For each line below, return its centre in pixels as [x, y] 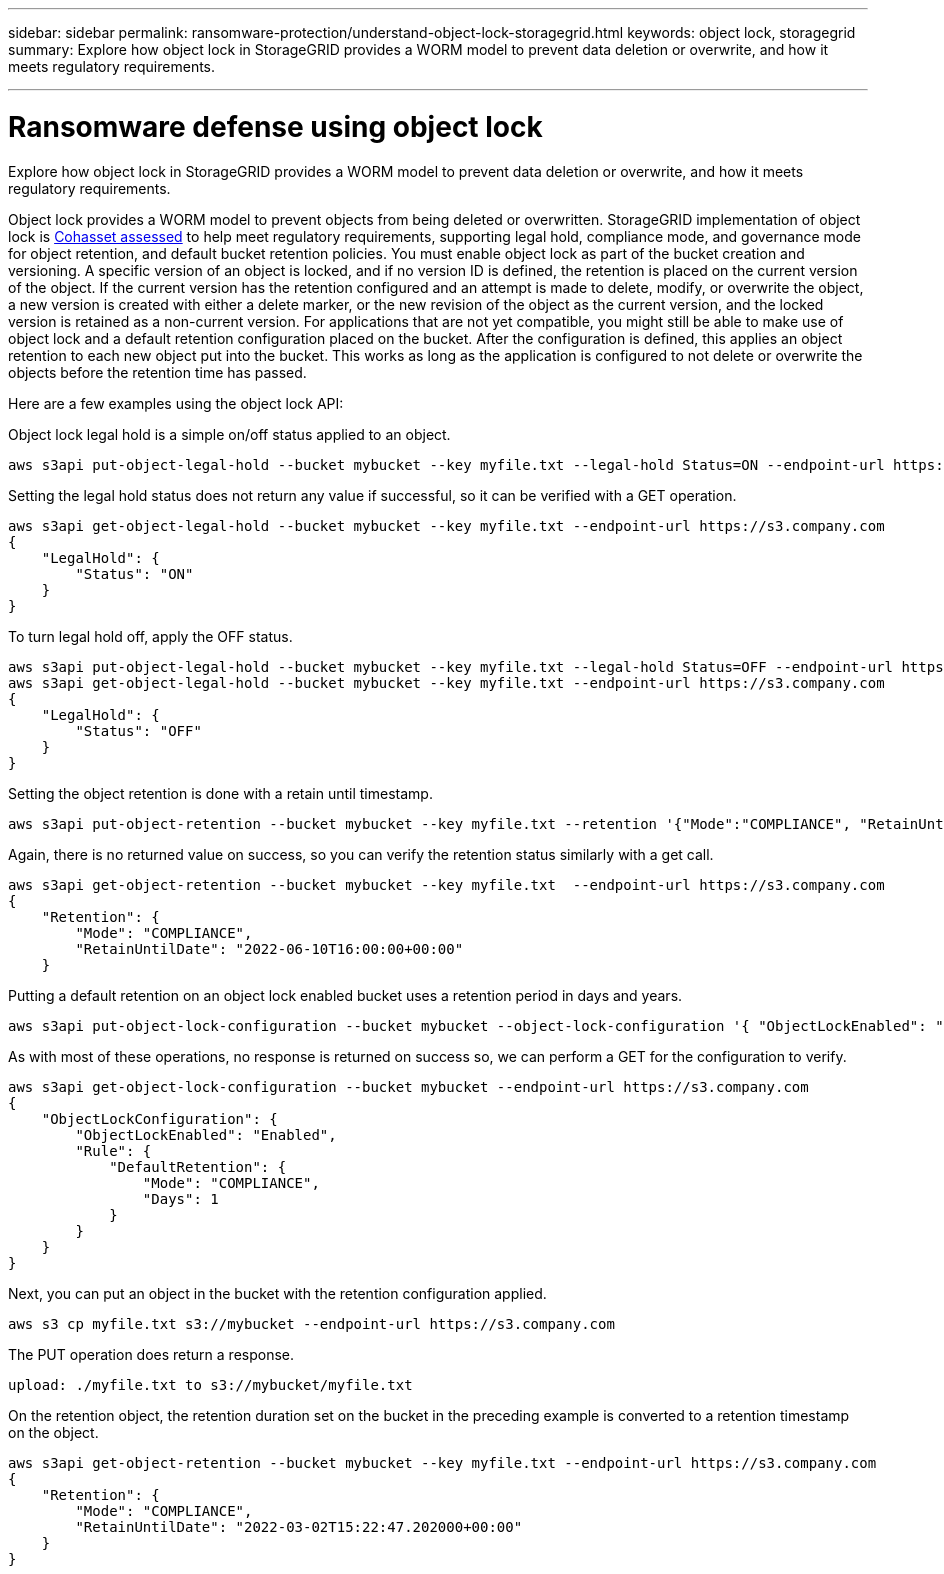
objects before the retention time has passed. [157, 372]
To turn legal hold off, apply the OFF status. [150, 636]
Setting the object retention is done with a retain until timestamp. [220, 793]
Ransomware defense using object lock [275, 126]
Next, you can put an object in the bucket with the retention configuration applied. [277, 1293]
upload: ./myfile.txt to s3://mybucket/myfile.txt [210, 1384]
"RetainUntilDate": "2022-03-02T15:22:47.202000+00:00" [299, 1526]
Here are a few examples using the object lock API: [176, 403]
